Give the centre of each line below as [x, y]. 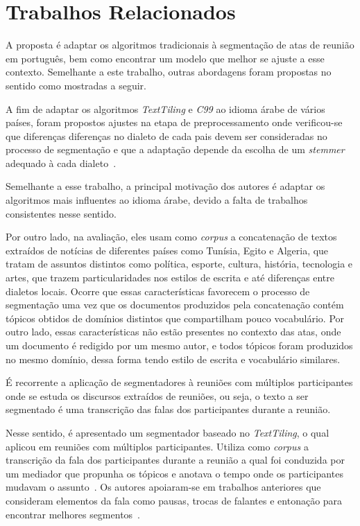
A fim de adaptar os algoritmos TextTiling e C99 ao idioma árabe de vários [165, 108]
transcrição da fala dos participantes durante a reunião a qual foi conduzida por [175, 460]
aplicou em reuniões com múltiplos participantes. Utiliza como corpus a [157, 446]
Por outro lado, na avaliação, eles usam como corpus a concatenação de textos [171, 237]
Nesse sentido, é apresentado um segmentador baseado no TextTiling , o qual [168, 432]
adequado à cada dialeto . [61, 163]
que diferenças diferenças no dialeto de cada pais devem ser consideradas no [166, 135]
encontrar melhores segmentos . [73, 514]
